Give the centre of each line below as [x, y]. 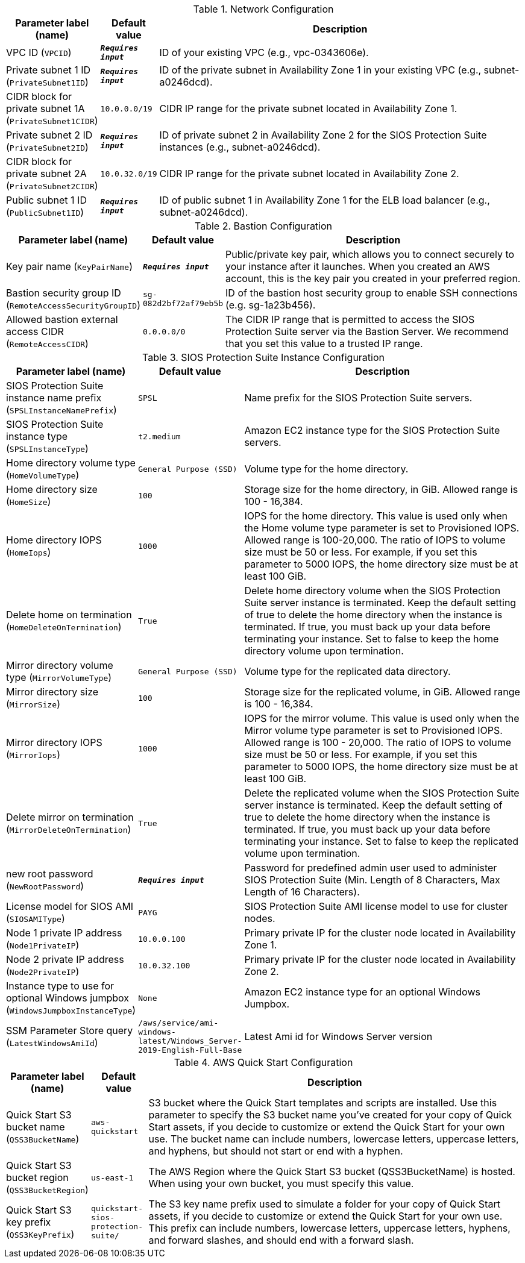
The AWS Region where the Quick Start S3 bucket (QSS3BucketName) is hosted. [332, 1171]
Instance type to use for [60, 986]
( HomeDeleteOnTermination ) [64, 627]
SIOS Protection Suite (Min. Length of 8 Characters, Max [372, 880]
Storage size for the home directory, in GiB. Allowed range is [381, 489]
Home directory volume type [71, 463]
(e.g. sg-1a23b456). [271, 305]
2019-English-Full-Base [190, 1050]
